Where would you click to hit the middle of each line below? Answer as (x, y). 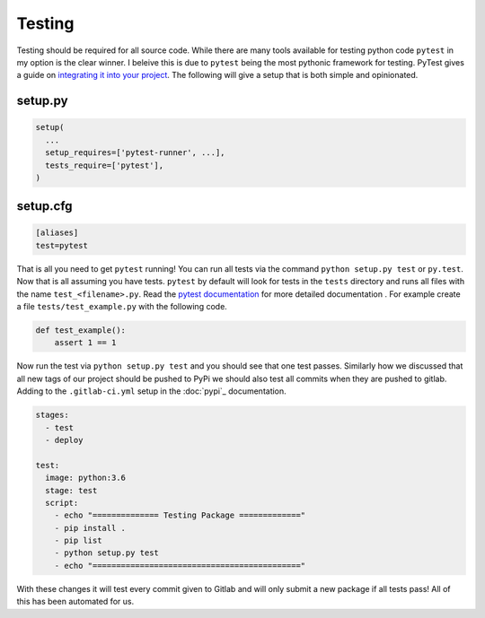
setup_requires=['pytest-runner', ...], (135, 153)
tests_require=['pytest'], (105, 165)
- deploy (64, 440)
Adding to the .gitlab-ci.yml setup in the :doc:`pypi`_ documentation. (151, 391)
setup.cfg (44, 206)
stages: (52, 415)
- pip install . (90, 528)
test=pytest (62, 245)
